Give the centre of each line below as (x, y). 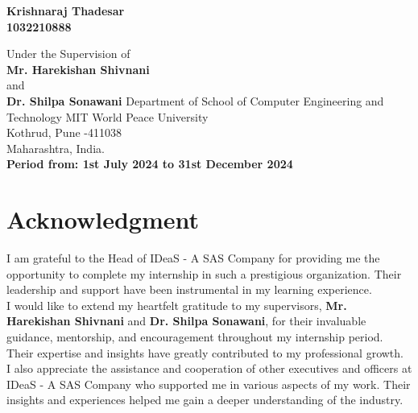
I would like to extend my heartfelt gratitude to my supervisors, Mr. (177, 305)
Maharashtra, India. (56, 148)
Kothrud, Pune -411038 (64, 132)
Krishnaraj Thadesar (66, 10)
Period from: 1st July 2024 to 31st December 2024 (150, 164)
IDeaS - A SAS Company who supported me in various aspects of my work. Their (209, 384)
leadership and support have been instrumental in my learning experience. (189, 289)
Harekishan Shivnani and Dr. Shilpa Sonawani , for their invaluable (186, 321)
